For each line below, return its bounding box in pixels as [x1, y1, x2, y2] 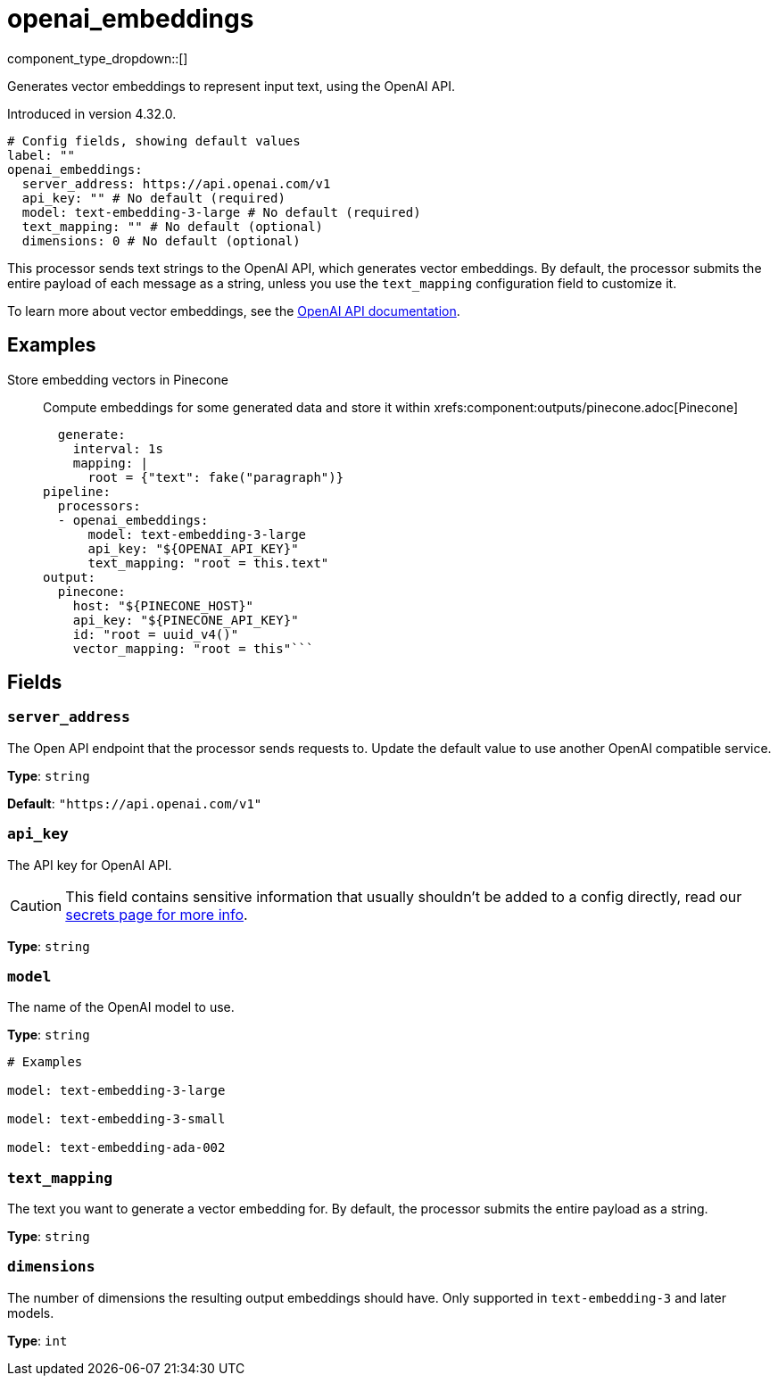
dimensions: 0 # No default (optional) [21, 233, 301, 248]
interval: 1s [72, 441, 163, 456]
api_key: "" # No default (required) [21, 190, 286, 205]
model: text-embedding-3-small [7, 1112, 226, 1127]
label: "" [7, 147, 75, 162]
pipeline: [43, 484, 111, 499]
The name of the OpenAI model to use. [7, 999, 235, 1015]
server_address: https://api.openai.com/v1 [21, 176, 331, 191]
